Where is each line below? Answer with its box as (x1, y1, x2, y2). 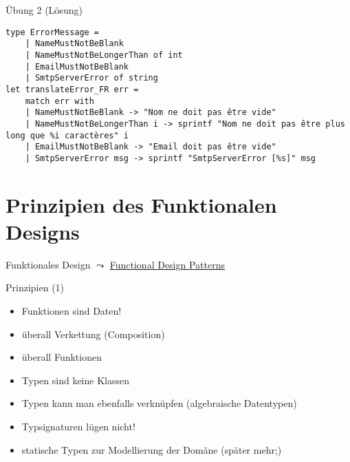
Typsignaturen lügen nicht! (21, 419, 135, 433)
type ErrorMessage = (6, 27, 100, 37)
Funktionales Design (6, 257, 91, 271)
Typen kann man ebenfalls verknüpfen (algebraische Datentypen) (21, 396, 297, 410)
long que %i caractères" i (6, 130, 129, 140)
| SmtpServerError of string (25, 73, 158, 83)
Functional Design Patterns (109, 257, 225, 271)
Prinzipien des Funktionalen (6, 190, 277, 218)
